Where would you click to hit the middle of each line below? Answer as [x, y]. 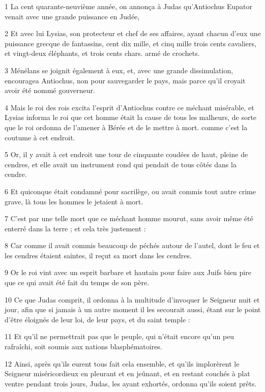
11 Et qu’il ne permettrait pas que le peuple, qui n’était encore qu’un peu [120, 336]
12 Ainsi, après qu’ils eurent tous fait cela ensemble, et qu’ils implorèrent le [122, 363]
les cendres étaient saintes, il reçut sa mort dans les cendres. [98, 255]
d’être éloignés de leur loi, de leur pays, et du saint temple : [97, 319]
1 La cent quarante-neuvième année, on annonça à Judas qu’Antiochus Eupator [128, 6]
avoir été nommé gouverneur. [50, 90]
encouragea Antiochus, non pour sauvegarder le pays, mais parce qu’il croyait [125, 80]
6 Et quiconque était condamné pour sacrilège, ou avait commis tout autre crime [130, 191]
